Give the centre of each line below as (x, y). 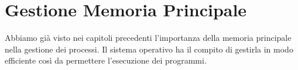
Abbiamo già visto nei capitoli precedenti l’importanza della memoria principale (148, 38)
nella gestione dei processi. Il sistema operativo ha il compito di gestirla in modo (149, 49)
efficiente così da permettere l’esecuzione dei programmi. (106, 60)
